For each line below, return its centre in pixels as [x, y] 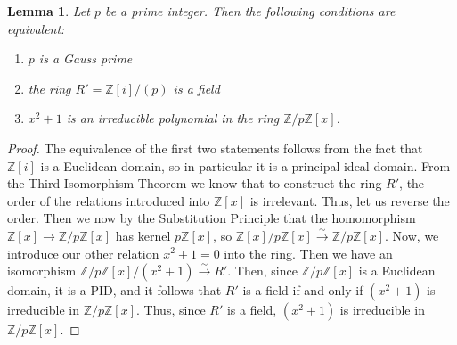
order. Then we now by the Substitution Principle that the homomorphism [212, 218]
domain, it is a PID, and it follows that [114, 290]
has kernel [143, 235]
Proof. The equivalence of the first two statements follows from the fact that [215, 148]
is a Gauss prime [86, 58]
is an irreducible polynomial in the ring [173, 118]
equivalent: [36, 28]
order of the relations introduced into [109, 200]
